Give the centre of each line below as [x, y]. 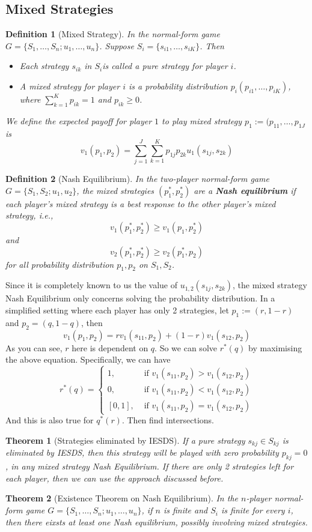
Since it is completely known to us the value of [91, 285]
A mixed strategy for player [70, 86]
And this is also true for [50, 420]
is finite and [185, 510]
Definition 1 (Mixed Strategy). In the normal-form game [113, 34]
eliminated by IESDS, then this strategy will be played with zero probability [142, 452]
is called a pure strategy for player [165, 66]
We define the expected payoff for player [79, 120]
